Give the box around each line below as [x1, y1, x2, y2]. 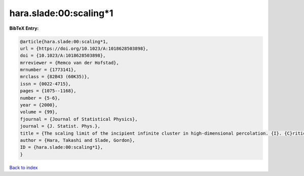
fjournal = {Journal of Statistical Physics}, [20, 116, 138, 122]
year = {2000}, [20, 102, 58, 108]
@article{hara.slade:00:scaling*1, [20, 38, 108, 44]
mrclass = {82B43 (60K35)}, [20, 74, 90, 80]
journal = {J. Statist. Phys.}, [20, 124, 101, 129]
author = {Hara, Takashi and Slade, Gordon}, [20, 138, 135, 143]
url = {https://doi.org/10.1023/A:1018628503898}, [20, 45, 149, 51]
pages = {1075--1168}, [20, 88, 77, 94]
